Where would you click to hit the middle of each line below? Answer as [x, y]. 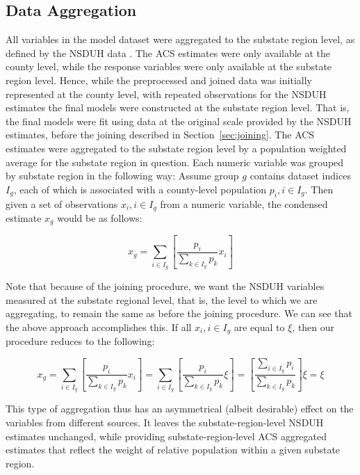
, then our [313, 327]
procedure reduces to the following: [80, 341]
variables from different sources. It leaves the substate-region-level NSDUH [165, 422]
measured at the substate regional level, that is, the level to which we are [162, 299]
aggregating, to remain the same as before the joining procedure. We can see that [179, 313]
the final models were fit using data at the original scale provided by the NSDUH [179, 121]
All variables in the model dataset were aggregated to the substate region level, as [180, 39]
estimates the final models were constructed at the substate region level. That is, [178, 107]
